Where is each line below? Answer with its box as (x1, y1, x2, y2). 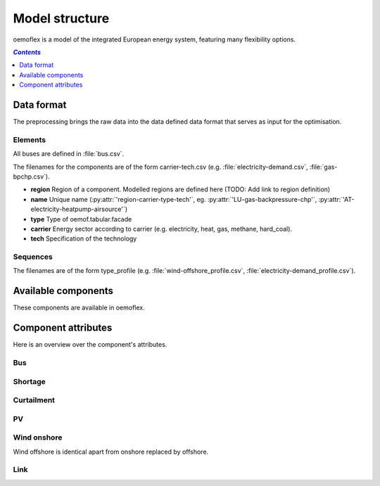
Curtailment (13, 395, 56, 405)
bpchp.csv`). (13, 172, 50, 181)
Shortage (13, 376, 46, 386)
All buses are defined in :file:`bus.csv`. (13, 150, 125, 158)
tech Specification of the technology (30, 234, 137, 243)
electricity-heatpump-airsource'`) (30, 205, 128, 214)
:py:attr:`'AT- (318, 195, 355, 203)
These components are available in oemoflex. (13, 303, 145, 312)
